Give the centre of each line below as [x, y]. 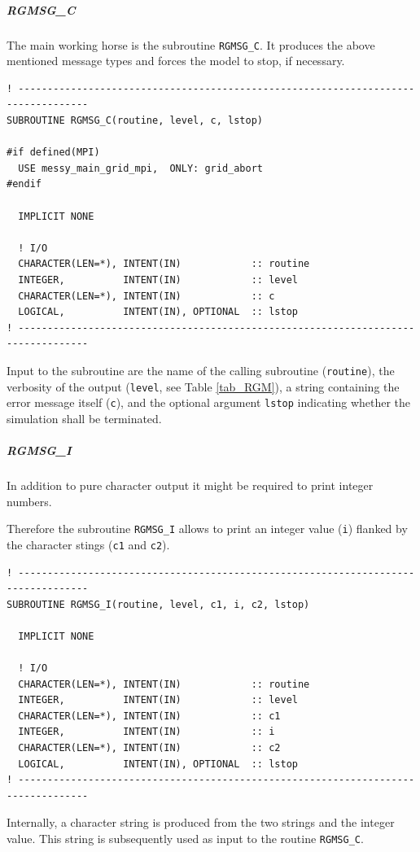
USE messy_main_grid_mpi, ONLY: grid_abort [140, 168]
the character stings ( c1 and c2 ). [88, 544]
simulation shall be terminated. [84, 418]
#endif [24, 184]
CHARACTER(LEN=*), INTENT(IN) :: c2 [149, 748]
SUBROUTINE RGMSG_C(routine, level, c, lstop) [135, 120]
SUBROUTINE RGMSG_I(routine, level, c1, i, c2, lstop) [158, 604]
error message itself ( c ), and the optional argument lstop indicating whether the [209, 402]
